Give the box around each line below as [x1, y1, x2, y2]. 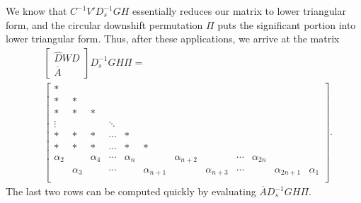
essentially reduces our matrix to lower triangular [132, 4, 346, 18]
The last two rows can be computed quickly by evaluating [6, 184, 256, 199]
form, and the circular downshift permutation [6, 17, 203, 32]
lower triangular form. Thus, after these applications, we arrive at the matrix [6, 31, 340, 46]
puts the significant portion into [217, 17, 356, 32]
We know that [6, 4, 67, 18]
